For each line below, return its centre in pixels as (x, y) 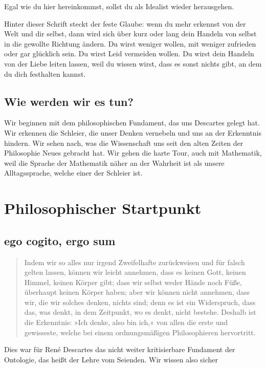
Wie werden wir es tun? (69, 101)
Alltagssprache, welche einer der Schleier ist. (73, 173)
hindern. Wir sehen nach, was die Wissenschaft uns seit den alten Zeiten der (124, 143)
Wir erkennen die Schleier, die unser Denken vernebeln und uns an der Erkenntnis (133, 132)
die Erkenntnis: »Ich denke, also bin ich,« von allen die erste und (126, 322)
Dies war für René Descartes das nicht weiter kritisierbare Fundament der (120, 349)
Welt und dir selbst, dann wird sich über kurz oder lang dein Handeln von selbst (130, 34)
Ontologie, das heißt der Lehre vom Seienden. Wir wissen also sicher (111, 359)
